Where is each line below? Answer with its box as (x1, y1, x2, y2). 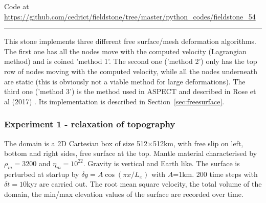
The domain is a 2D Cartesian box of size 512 (4, 138, 148, 148)
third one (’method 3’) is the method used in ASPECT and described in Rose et (4, 86, 256, 97)
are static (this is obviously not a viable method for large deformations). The (4, 76, 246, 86)
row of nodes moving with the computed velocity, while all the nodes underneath (4, 65, 257, 76)
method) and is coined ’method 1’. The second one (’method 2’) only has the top (4, 56, 257, 66)
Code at (4, 1, 29, 11)
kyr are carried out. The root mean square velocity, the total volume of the (26, 178, 262, 189)
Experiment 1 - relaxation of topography (4, 118, 175, 130)
